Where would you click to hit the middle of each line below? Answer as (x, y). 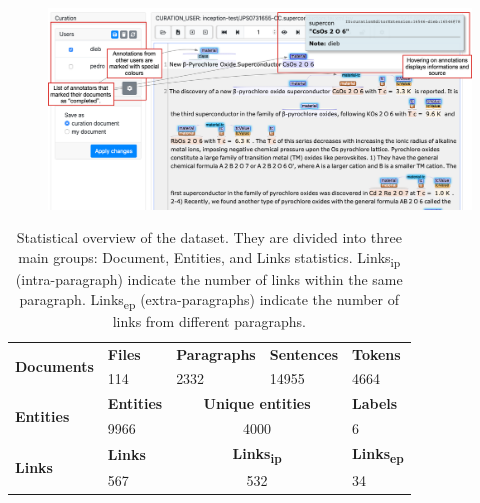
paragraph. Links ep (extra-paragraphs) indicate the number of (209, 300)
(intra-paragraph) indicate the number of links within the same (209, 278)
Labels (375, 403)
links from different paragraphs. (209, 320)
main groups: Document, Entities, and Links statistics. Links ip (209, 258)
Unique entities (257, 403)
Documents (54, 365)
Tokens (376, 353)
